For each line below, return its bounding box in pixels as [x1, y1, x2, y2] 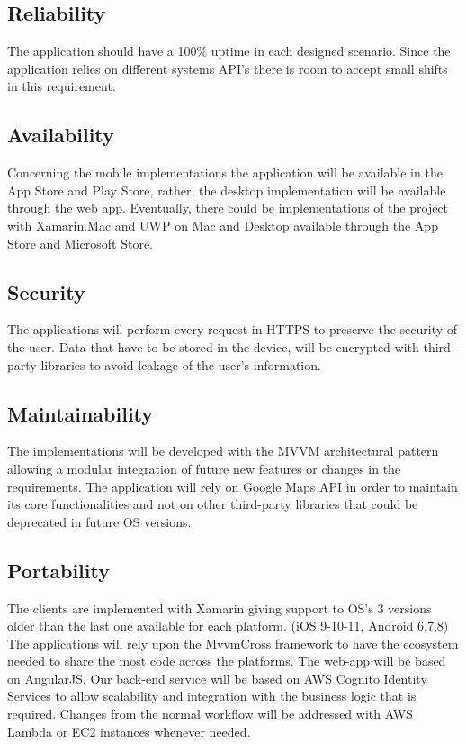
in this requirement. [7, 77, 116, 95]
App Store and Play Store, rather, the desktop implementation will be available [7, 180, 446, 199]
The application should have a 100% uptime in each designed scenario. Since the [7, 41, 451, 60]
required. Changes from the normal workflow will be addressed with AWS [7, 704, 413, 723]
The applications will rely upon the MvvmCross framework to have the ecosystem [7, 633, 459, 652]
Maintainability [7, 399, 154, 427]
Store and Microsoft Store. [7, 233, 153, 252]
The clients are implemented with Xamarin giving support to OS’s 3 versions [7, 598, 432, 617]
